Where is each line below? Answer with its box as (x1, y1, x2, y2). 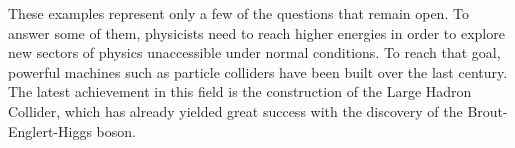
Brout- (467, 100, 508, 121)
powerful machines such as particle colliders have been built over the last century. (8, 61, 508, 82)
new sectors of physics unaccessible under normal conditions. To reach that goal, (8, 42, 501, 63)
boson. (96, 120, 136, 141)
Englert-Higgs (8, 120, 92, 141)
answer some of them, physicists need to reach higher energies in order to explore (8, 22, 505, 43)
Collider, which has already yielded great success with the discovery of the (8, 100, 463, 121)
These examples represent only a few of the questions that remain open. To (8, 3, 469, 23)
